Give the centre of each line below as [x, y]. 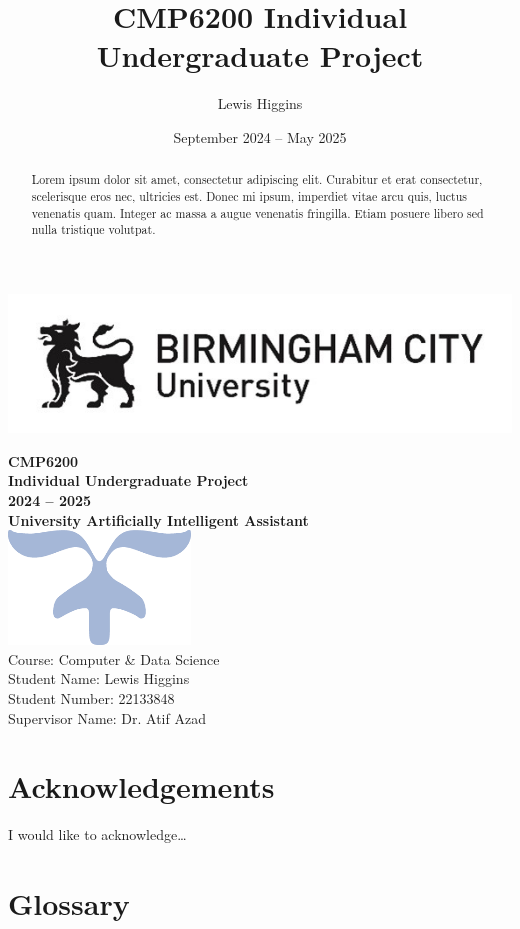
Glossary [69, 903]
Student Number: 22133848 [91, 698]
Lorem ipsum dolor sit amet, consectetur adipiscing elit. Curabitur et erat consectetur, [257, 179]
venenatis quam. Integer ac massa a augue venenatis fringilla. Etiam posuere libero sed [257, 212]
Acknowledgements [141, 786]
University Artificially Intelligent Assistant [158, 519]
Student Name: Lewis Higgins [99, 678]
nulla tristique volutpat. [93, 229]
